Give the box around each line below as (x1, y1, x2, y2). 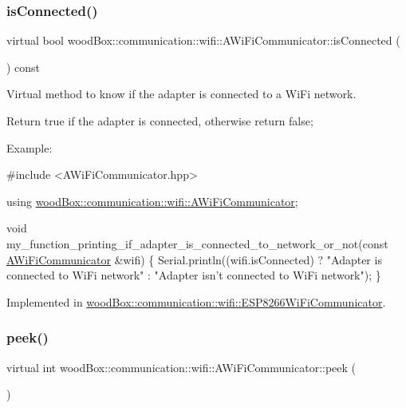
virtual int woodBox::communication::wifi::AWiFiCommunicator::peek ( (6, 358, 357, 375)
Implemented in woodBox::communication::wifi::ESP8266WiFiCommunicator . (6, 293, 386, 310)
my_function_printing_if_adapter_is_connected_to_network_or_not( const (6, 235, 388, 252)
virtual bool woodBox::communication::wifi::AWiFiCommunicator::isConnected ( (6, 32, 400, 49)
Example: (6, 139, 53, 156)
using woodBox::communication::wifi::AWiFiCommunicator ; (6, 192, 298, 209)
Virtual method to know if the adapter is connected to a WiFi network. (6, 85, 357, 102)
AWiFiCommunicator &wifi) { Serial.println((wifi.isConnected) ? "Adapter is (6, 251, 382, 267)
